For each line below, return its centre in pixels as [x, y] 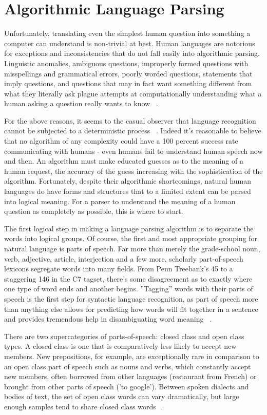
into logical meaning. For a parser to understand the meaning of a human [120, 201]
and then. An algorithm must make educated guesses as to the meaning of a [124, 161]
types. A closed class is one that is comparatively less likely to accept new [120, 346]
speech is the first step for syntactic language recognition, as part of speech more [131, 298]
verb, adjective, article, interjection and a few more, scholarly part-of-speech [124, 258]
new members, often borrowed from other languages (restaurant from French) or [130, 376]
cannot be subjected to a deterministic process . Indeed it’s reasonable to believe [133, 131]
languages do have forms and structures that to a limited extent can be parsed [128, 191]
